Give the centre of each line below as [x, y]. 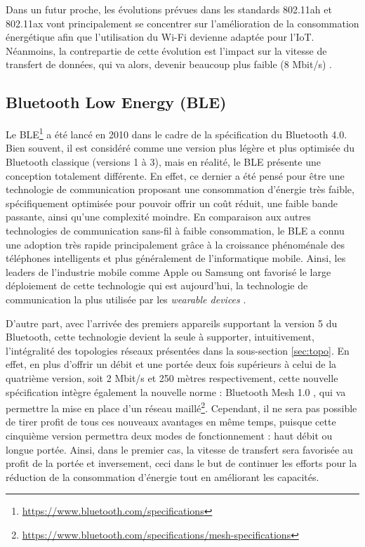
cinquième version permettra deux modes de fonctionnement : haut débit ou [169, 435]
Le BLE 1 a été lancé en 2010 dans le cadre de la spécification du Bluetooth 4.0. [177, 133]
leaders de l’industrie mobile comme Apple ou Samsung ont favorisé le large [168, 271]
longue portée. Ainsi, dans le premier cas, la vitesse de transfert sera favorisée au [179, 449]
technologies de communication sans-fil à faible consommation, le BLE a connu [175, 230]
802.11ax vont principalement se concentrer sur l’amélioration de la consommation [182, 23]
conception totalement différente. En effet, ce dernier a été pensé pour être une [175, 175]
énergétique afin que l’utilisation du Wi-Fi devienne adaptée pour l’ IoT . [160, 37]
